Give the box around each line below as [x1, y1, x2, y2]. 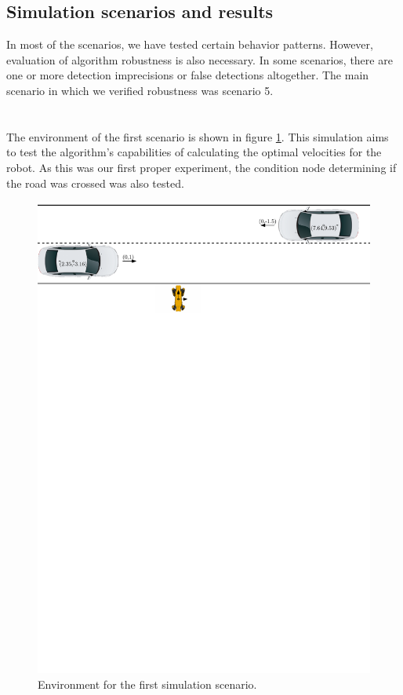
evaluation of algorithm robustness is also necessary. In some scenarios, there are [6, 51, 393, 68]
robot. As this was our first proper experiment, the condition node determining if [6, 159, 397, 175]
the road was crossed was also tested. [6, 174, 184, 191]
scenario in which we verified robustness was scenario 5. [6, 82, 274, 98]
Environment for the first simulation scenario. [38, 675, 257, 692]
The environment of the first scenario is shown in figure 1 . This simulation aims [6, 128, 389, 144]
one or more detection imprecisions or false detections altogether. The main [6, 67, 369, 83]
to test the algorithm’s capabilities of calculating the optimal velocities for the [6, 144, 382, 160]
